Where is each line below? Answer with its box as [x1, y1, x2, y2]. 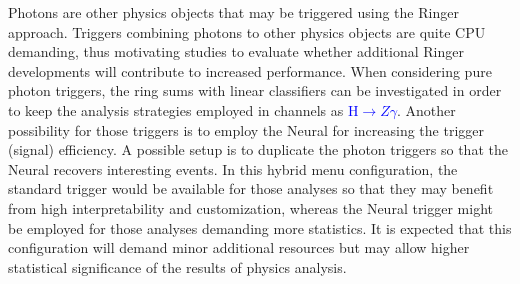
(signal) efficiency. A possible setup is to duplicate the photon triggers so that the [8, 139, 508, 160]
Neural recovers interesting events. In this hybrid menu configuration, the [8, 158, 458, 179]
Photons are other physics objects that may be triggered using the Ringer [8, 2, 459, 22]
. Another [397, 99, 456, 120]
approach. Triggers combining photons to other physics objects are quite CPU [8, 21, 486, 42]
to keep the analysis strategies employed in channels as [8, 99, 344, 120]
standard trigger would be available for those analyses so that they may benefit [8, 178, 494, 199]
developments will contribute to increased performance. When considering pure [8, 60, 492, 81]
